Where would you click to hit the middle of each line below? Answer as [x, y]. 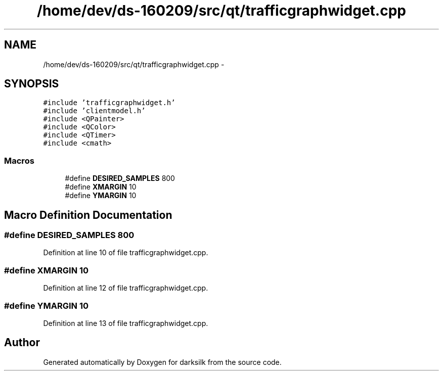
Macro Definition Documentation [88, 215]
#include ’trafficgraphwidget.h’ [109, 103]
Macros [19, 160]
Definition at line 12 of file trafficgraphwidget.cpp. [126, 288]
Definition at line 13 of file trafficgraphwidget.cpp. [126, 323]
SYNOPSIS [32, 84]
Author [22, 343]
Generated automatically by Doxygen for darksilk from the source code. [162, 362]
